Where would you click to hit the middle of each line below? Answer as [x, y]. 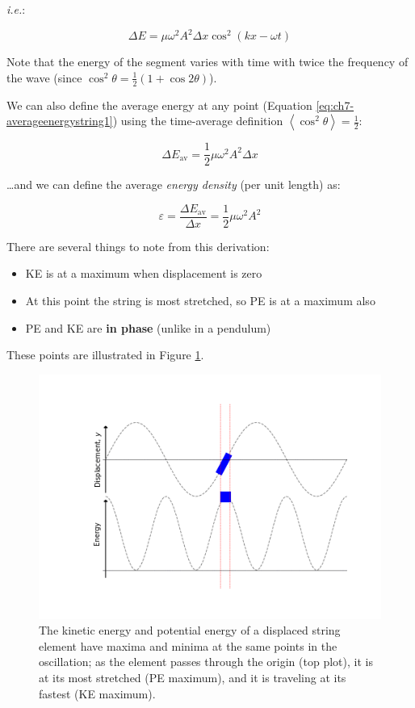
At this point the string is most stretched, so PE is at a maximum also [200, 301]
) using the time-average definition [198, 121]
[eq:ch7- [335, 105]
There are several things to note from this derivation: [138, 246]
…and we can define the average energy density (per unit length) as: [174, 184]
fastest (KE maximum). [97, 693]
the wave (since [44, 77]
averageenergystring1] [60, 121]
